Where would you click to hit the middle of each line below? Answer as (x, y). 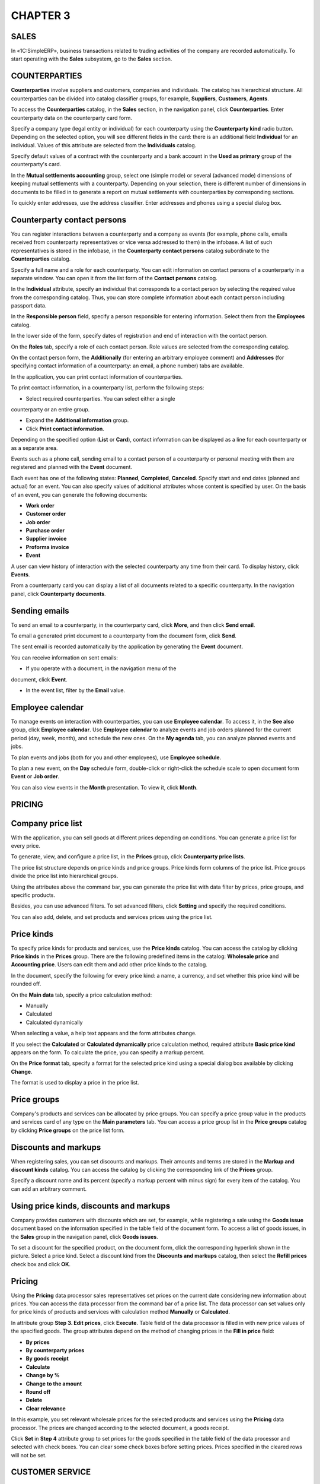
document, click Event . (39, 679)
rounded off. (26, 984)
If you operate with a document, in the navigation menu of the (101, 668)
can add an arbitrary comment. (49, 1189)
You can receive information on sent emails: (65, 657)
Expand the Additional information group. (77, 420)
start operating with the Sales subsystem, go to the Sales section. (92, 59)
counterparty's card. (36, 164)
